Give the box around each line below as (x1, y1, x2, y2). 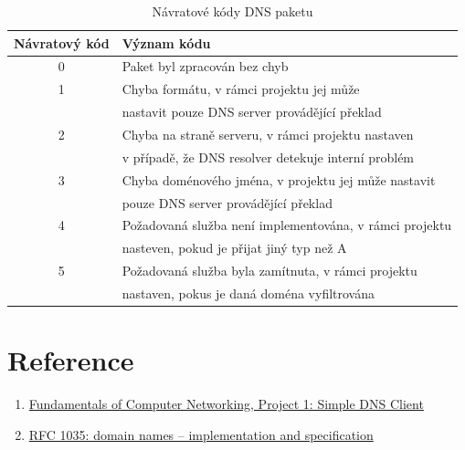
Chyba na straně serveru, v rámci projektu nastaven (122, 124, 414, 143)
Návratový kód (14, 33, 110, 52)
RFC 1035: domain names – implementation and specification (28, 424, 374, 444)
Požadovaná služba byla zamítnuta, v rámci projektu (122, 261, 417, 280)
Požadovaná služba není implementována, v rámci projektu (122, 215, 452, 235)
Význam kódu (122, 33, 211, 52)
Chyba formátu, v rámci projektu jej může (122, 79, 360, 99)
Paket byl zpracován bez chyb (122, 57, 289, 76)
